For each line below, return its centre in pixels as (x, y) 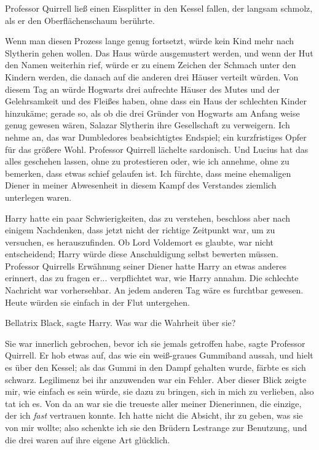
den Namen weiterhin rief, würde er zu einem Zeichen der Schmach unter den (151, 65)
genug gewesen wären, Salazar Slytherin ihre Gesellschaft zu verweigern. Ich (148, 125)
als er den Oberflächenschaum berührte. (80, 20)
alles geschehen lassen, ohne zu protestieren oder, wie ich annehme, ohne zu (147, 161)
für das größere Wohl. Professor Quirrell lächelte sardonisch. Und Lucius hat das (157, 149)
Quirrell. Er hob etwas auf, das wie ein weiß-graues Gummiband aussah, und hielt (159, 355)
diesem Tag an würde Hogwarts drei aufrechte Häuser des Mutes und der (143, 89)
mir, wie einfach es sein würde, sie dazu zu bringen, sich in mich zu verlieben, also (159, 391)
